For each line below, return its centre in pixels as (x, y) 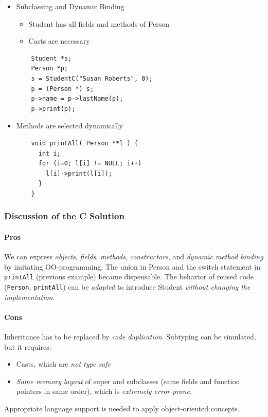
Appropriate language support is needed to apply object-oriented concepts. (122, 408)
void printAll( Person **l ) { (85, 143)
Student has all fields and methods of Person (99, 23)
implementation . (30, 297)
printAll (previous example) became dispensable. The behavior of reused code (129, 277)
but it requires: (28, 346)
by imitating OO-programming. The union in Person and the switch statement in (132, 266)
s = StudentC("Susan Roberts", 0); (92, 78)
